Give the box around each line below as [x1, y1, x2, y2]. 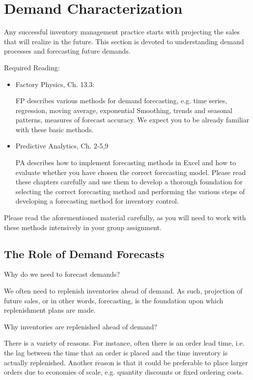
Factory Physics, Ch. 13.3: [15, 79, 95, 89]
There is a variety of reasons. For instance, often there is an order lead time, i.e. [4, 338, 245, 348]
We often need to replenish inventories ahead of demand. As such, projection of [4, 286, 243, 296]
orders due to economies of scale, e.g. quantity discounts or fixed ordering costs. [4, 367, 244, 377]
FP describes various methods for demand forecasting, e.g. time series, [15, 95, 227, 106]
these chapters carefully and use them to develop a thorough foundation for [15, 176, 243, 187]
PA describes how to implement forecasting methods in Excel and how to [15, 157, 236, 168]
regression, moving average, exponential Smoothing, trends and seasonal [15, 105, 232, 115]
